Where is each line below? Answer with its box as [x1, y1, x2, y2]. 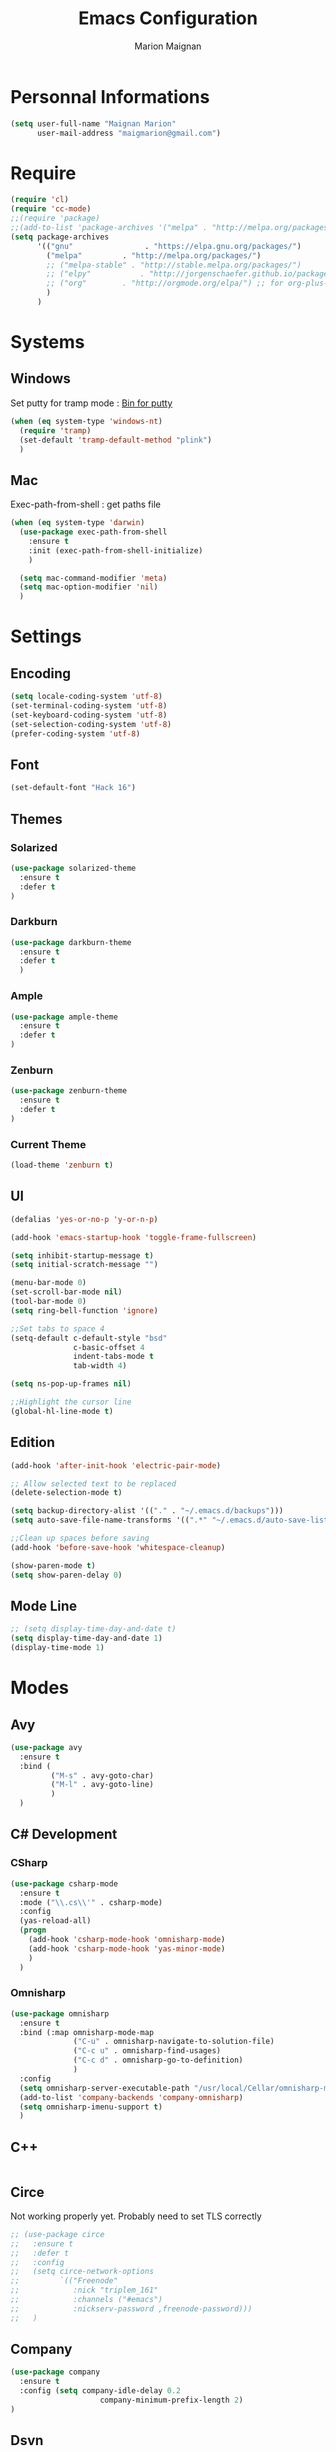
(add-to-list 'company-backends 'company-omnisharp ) [19, 2092, 244, 2102]
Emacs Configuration [78, 7, 258, 30]
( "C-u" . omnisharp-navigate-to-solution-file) [73, 2037, 275, 2047]
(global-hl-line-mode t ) [10, 1406, 114, 1416]
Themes [10, 810, 63, 827]
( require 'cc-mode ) [10, 204, 92, 214]
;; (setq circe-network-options [10, 2267, 155, 2277]
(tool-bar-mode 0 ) [10, 1297, 87, 1307]
